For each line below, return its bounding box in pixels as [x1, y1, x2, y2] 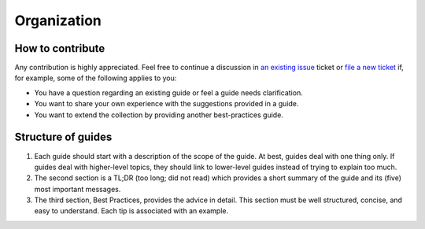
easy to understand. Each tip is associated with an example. [34, 206, 228, 216]
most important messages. [34, 184, 121, 194]
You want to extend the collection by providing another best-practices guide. [34, 110, 283, 120]
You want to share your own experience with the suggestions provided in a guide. [34, 99, 299, 109]
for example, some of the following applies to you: [14, 73, 177, 83]
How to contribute [14, 42, 105, 55]
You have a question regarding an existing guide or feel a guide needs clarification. [34, 87, 303, 98]
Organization [14, 12, 102, 29]
